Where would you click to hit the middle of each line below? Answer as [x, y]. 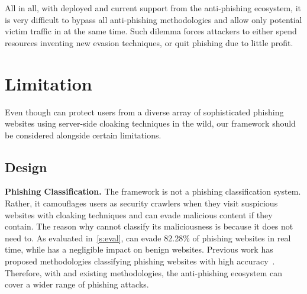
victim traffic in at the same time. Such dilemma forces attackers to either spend [151, 31]
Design [26, 167]
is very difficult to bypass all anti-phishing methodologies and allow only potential [153, 19]
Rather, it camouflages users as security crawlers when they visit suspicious [141, 203]
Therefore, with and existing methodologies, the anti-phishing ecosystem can [144, 272]
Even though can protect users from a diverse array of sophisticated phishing [144, 112]
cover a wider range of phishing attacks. [77, 284]
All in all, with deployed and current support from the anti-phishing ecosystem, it [153, 8]
